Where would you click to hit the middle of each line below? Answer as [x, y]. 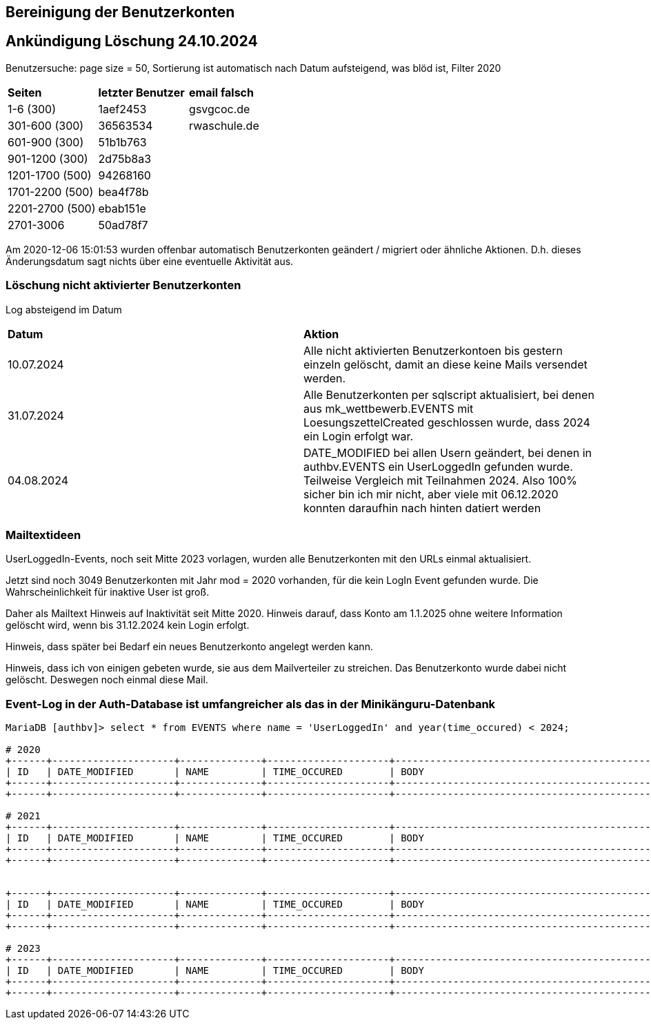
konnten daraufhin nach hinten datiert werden [422, 508]
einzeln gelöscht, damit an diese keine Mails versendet [445, 364]
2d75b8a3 [125, 158]
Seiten [25, 92]
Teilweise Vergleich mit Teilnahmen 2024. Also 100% [440, 480]
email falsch [221, 92]
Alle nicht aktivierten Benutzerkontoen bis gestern [433, 350]
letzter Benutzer [141, 92]
